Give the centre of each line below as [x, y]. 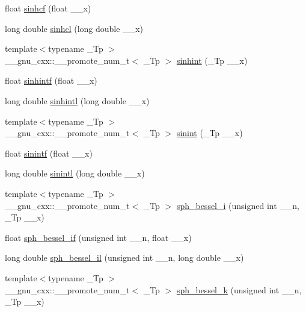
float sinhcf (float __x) [48, 8]
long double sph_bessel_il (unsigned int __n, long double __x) [124, 257]
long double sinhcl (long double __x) [74, 28]
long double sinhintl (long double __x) [77, 100]
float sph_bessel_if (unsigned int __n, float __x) [98, 237]
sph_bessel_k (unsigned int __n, [239, 289]
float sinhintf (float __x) [51, 80]
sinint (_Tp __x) [210, 133]
